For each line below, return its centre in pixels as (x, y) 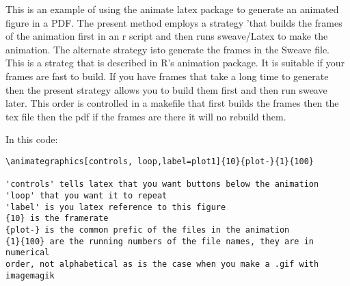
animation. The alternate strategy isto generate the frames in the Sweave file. (168, 49)
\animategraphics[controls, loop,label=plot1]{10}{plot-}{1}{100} (160, 161)
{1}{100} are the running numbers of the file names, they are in (160, 241)
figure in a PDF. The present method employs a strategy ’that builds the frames (174, 22)
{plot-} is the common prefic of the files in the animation (148, 230)
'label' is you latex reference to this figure (116, 207)
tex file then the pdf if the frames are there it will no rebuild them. (146, 116)
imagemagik (30, 275)
